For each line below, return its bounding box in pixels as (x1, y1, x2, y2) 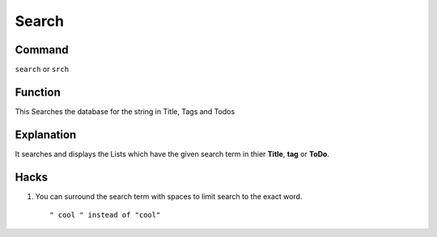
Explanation (15, 128, 77, 142)
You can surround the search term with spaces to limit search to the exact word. (35, 191, 303, 201)
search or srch (15, 65, 69, 74)
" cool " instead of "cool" (49, 210, 161, 220)
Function (15, 85, 61, 99)
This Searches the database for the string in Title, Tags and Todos (15, 106, 235, 116)
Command (15, 43, 69, 57)
